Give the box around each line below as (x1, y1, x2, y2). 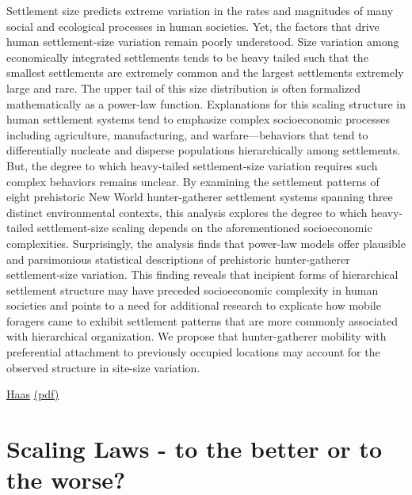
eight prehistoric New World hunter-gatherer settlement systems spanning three (6, 188, 393, 205)
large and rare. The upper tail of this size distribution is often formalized (6, 79, 361, 96)
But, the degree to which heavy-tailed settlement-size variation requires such (6, 157, 378, 173)
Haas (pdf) (6, 386, 59, 402)
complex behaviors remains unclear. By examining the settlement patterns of (6, 173, 380, 189)
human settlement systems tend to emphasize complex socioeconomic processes (6, 111, 391, 128)
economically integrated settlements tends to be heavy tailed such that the (6, 48, 368, 65)
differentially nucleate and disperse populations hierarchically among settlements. (6, 142, 401, 158)
